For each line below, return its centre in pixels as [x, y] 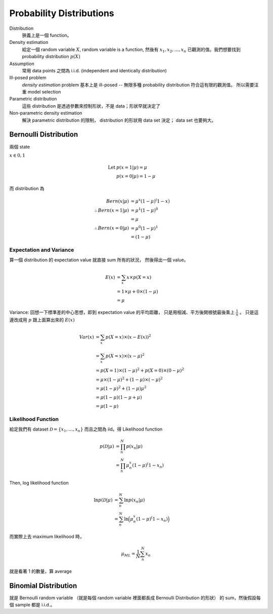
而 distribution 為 [27, 188]
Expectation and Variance [42, 250]
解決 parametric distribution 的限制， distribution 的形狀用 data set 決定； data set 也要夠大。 [119, 120]
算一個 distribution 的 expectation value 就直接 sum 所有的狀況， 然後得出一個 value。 [99, 260]
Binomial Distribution [43, 585]
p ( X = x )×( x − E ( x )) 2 [128, 337]
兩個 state [20, 147]
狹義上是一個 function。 [47, 35]
